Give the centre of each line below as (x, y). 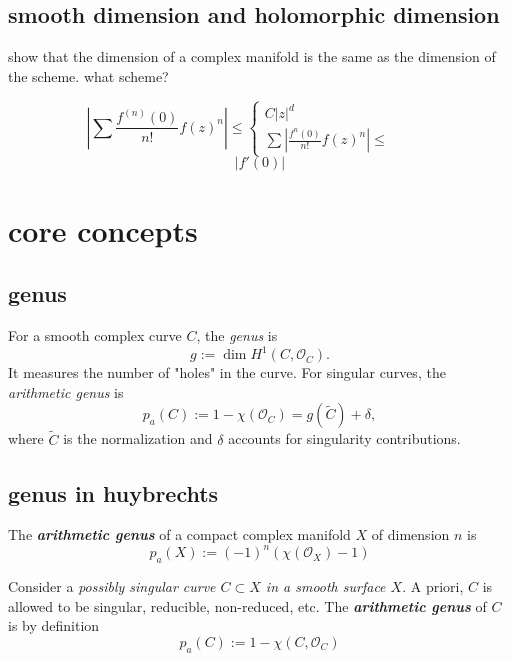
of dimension (410, 534)
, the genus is (237, 335)
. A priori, (433, 586)
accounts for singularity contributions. (344, 438)
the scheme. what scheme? (88, 75)
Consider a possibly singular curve (112, 586)
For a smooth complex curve (95, 335)
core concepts (103, 229)
